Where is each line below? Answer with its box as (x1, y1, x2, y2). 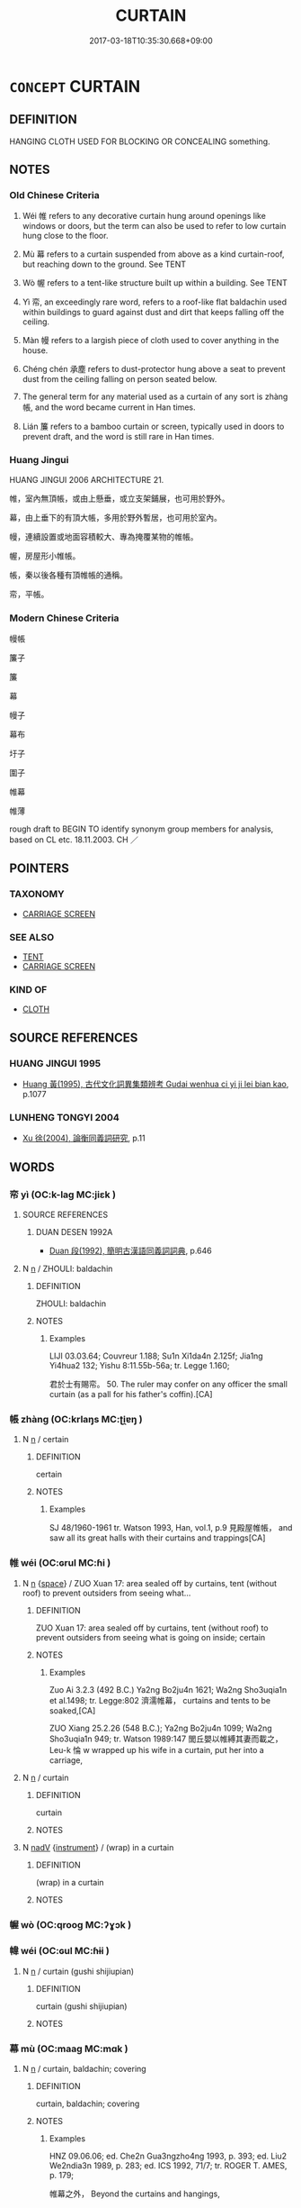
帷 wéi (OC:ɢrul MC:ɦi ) (9, 1557, 111, 1569)
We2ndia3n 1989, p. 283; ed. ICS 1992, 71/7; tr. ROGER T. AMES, (49, 2160, 288, 2171)
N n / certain (22, 1434, 69, 1445)
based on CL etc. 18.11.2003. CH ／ (9, 834, 139, 845)
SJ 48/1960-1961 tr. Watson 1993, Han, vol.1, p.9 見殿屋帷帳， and (49, 1522, 293, 1533)
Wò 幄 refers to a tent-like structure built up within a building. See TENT (22, 277, 288, 288)
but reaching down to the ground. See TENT (22, 259, 187, 270)
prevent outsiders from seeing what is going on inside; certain (35, 1631, 266, 1642)
